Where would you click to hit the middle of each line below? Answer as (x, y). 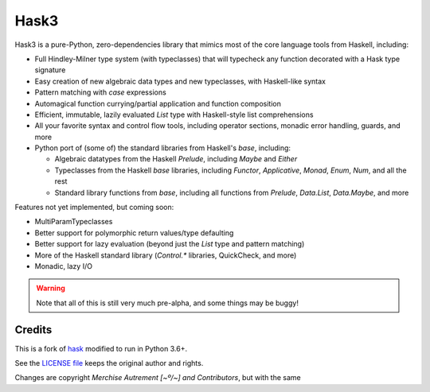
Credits (33, 330)
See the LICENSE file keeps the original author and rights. (109, 363)
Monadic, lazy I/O (64, 266)
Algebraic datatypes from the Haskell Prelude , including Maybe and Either (176, 159)
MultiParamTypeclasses (74, 222)
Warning (51, 288)
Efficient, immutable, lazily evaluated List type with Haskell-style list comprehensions (174, 114)
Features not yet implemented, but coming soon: (94, 208)
